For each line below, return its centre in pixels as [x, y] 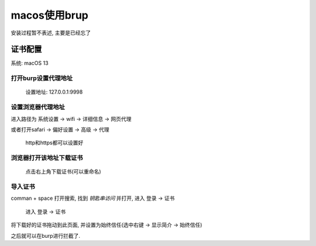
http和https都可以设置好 [54, 143]
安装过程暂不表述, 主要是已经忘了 [51, 33]
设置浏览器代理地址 [38, 107]
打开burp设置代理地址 [42, 78]
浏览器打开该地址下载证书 [47, 158]
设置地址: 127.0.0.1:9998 [54, 92]
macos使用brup [50, 15]
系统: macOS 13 [30, 63]
